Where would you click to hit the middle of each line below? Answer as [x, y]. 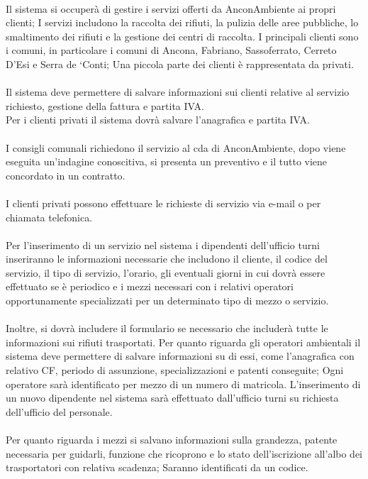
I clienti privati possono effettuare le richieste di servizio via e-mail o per [163, 203]
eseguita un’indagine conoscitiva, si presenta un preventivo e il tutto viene [167, 161]
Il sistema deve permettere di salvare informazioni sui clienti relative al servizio [178, 92]
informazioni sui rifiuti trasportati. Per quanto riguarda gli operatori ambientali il [183, 342]
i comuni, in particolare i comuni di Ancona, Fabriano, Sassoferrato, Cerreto [171, 50]
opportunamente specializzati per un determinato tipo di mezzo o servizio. [167, 301]
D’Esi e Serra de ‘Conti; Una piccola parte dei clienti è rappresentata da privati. [180, 64]
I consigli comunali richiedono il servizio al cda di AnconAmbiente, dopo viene [176, 147]
